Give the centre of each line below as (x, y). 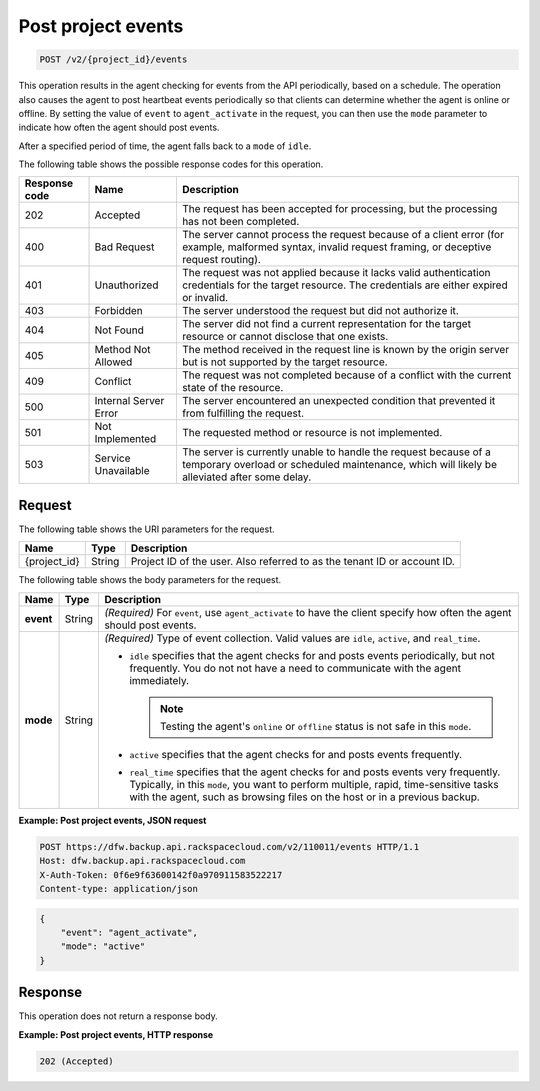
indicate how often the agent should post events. (119, 127)
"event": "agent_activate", (129, 932)
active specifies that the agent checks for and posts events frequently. (296, 754)
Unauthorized (126, 285)
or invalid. (205, 298)
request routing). (221, 260)
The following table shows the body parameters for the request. (150, 580)
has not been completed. (240, 222)
